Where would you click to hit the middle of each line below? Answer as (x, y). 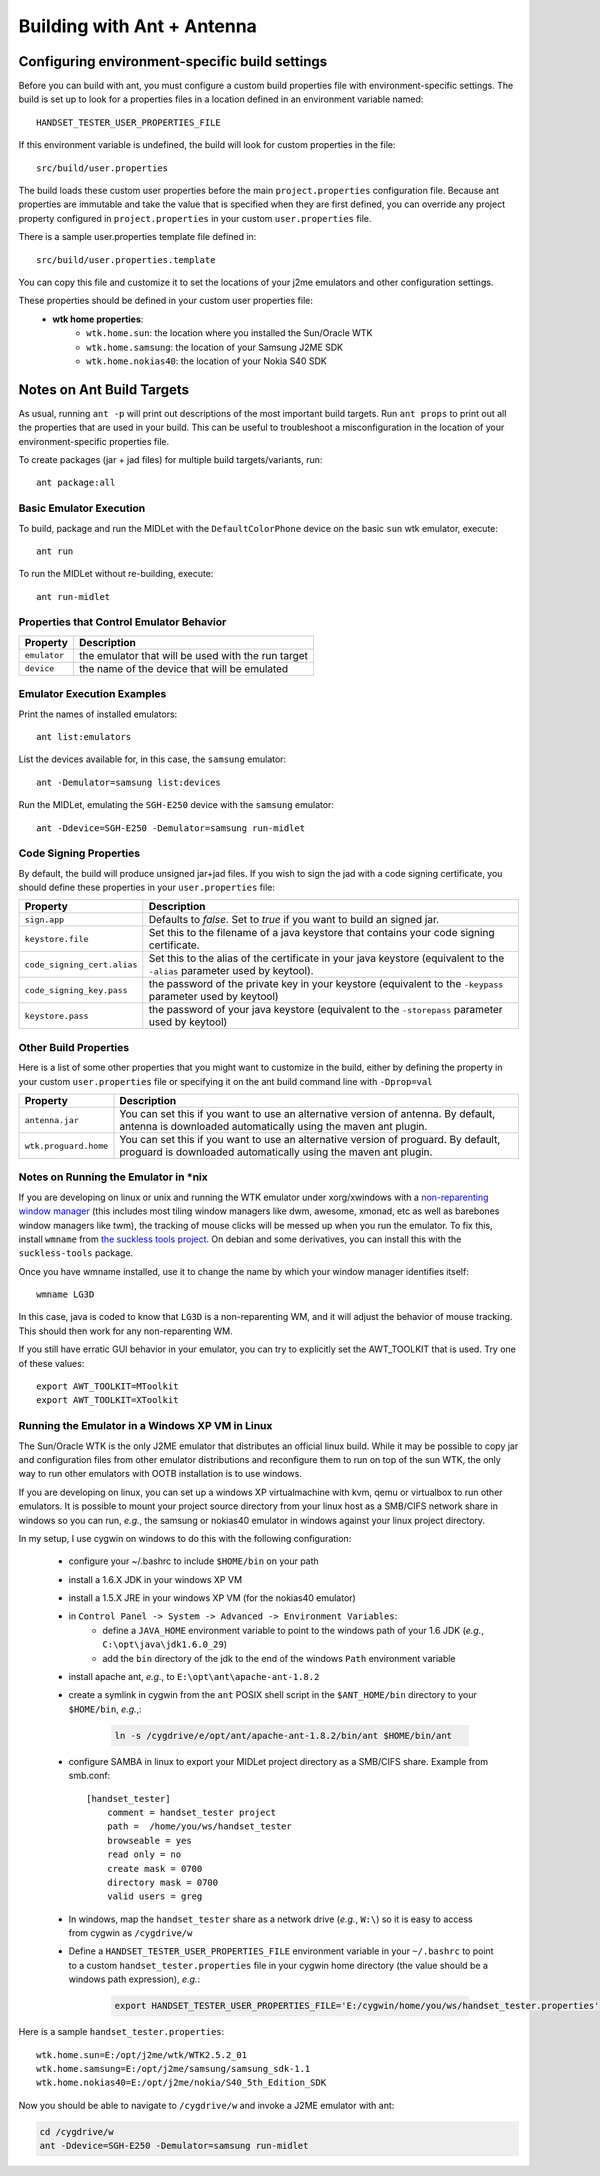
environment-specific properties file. (94, 441)
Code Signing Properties (79, 853)
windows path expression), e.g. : (134, 1979)
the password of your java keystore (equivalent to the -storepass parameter (326, 1010)
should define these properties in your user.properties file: (146, 887)
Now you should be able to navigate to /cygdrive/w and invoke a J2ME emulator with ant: (206, 2105)
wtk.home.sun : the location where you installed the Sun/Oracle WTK (229, 333)
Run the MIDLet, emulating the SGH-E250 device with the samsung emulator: (176, 805)
